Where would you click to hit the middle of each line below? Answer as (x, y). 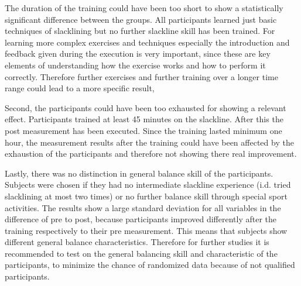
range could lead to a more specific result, (80, 88)
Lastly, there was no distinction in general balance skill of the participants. (139, 173)
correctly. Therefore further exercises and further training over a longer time (141, 76)
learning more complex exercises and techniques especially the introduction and (147, 42)
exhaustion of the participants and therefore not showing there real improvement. (151, 154)
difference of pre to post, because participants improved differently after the (141, 219)
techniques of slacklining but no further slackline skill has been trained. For (140, 31)
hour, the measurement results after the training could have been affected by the (149, 142)
